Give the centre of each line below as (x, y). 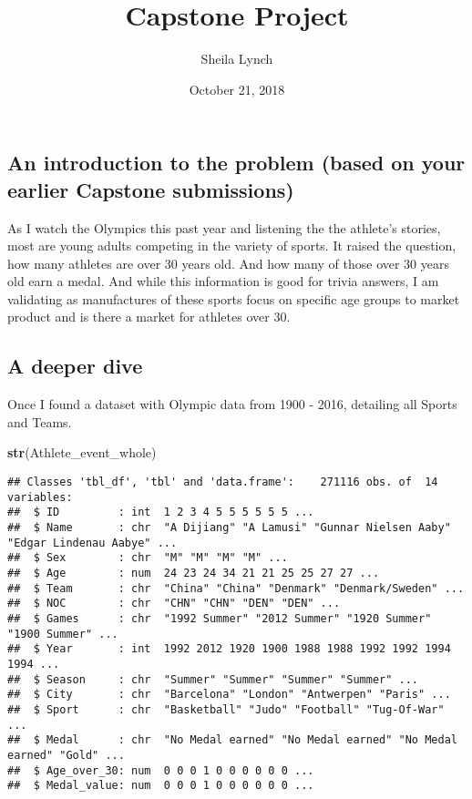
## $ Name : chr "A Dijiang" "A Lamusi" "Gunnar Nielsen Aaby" (229, 528)
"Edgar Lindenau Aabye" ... (92, 543)
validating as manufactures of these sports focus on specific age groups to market (234, 298)
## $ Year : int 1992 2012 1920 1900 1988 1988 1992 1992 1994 (229, 649)
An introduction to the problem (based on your (236, 163)
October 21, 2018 (237, 89)
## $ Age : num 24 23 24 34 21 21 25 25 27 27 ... (194, 573)
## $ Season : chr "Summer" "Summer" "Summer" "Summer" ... (213, 679)
